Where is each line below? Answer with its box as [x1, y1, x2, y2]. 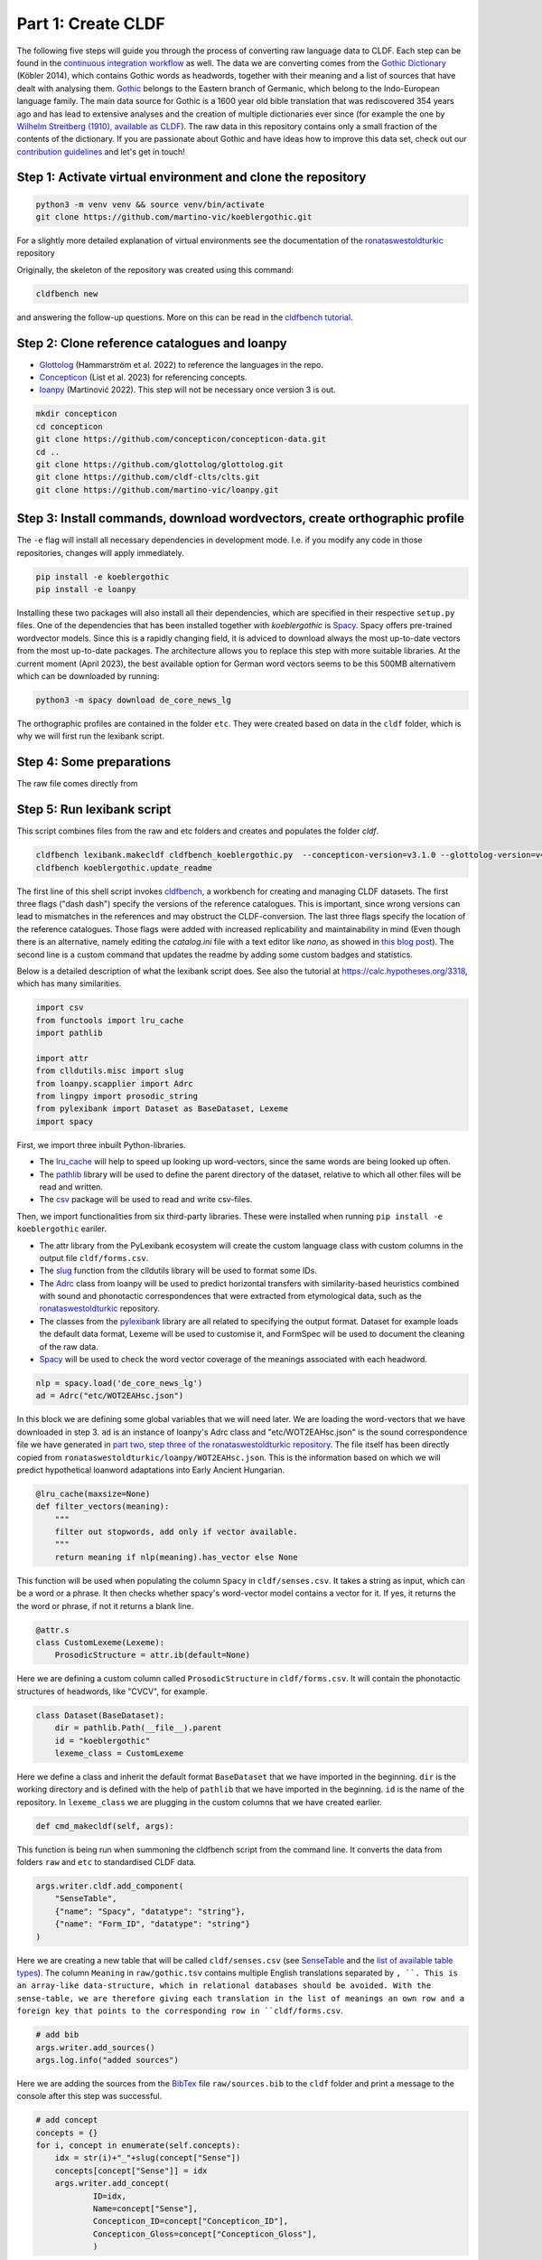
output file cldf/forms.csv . [39, 1252, 149, 1263]
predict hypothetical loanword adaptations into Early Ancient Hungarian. [16, 1464, 285, 1475]
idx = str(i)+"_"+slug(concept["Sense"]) [54, 2152, 241, 2163]
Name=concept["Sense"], [92, 2204, 199, 2214]
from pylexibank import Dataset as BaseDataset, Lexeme [35, 1104, 289, 1114]
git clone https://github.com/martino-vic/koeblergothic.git [35, 212, 313, 222]
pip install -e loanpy [35, 584, 136, 595]
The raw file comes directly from [16, 778, 139, 789]
